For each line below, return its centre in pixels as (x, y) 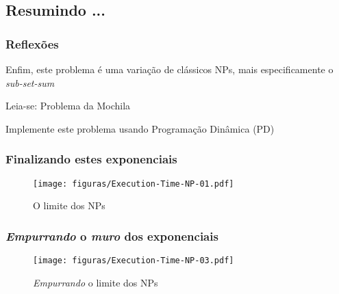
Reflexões (32, 43)
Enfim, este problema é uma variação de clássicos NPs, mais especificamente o (169, 69)
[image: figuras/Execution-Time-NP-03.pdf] (134, 261)
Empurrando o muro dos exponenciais (112, 236)
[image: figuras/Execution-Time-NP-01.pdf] (134, 184)
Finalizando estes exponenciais (91, 159)
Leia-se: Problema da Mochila (68, 106)
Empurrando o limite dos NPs (96, 282)
